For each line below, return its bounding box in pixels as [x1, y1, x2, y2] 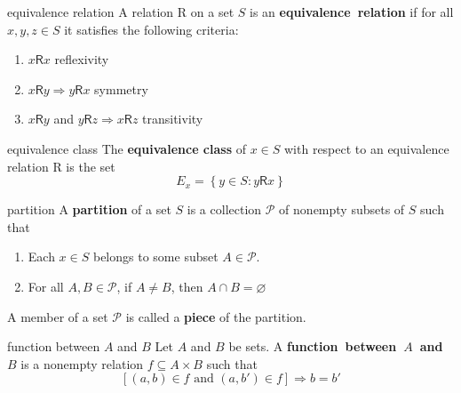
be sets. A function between [228, 337, 397, 356]
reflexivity [54, 50, 109, 68]
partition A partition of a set [7, 200, 171, 219]
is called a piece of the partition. [125, 307, 306, 325]
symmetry [94, 79, 148, 98]
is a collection [187, 200, 262, 219]
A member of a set [7, 307, 108, 325]
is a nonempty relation [20, 354, 144, 373]
